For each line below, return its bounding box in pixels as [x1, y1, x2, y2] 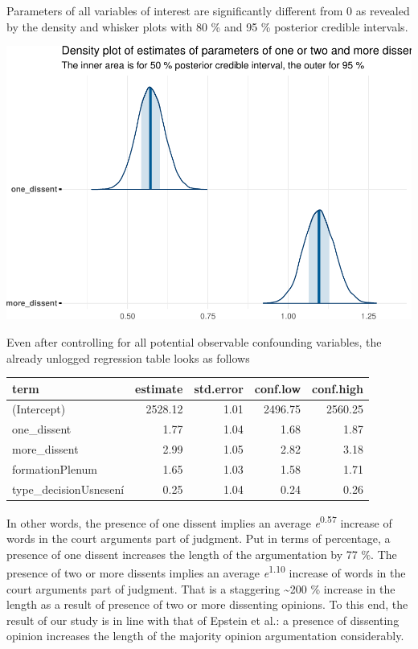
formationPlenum [12, 461, 98, 478]
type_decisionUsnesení [12, 480, 125, 497]
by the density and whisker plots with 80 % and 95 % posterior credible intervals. [6, 18, 408, 35]
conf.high [312, 380, 363, 396]
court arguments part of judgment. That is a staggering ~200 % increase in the [6, 580, 395, 597]
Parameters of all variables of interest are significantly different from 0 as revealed [6, 2, 410, 18]
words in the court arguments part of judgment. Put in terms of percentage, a [6, 530, 391, 547]
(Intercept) [12, 400, 66, 417]
